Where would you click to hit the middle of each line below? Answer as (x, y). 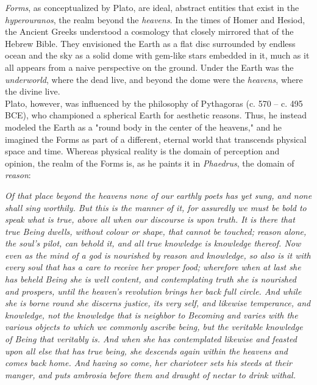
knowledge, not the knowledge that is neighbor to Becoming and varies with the (151, 315)
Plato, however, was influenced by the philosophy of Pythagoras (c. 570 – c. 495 (154, 103)
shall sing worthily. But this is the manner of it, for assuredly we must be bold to (156, 207)
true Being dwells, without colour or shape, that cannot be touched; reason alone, (156, 231)
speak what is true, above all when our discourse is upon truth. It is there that (150, 219)
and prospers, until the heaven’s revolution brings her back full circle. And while (153, 291)
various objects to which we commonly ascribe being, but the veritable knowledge (154, 327)
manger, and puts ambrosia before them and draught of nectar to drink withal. (150, 374)
